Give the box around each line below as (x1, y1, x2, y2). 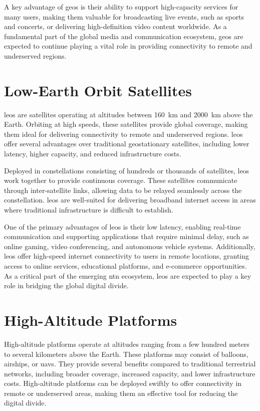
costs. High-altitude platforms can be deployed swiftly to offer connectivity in (4, 378, 242, 388)
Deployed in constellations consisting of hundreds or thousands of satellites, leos (4, 165, 249, 175)
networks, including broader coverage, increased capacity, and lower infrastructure (4, 368, 255, 378)
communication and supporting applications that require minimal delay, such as (4, 231, 249, 242)
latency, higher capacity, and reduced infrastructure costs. (4, 148, 181, 159)
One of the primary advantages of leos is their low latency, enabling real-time (4, 221, 241, 232)
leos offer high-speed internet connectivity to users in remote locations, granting (4, 251, 249, 261)
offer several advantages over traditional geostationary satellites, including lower (4, 138, 249, 149)
